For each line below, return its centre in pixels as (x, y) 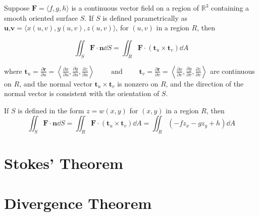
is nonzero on (138, 83)
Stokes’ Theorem (64, 163)
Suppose (17, 8)
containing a (230, 8)
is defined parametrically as (145, 17)
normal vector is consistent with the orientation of (82, 93)
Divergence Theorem (78, 203)
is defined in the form (51, 110)
